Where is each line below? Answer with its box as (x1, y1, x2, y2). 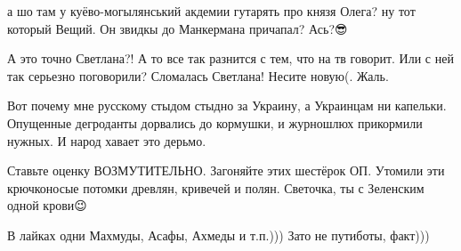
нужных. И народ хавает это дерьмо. (7, 131, 206, 150)
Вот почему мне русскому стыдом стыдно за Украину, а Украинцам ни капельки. (7, 96, 447, 115)
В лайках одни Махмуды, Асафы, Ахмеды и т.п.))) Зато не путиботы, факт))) (7, 225, 430, 244)
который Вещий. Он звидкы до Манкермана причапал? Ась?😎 (7, 19, 348, 37)
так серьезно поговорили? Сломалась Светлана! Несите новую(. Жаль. (7, 66, 389, 85)
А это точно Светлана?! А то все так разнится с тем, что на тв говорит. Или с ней (7, 49, 454, 68)
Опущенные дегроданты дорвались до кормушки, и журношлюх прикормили (7, 113, 423, 132)
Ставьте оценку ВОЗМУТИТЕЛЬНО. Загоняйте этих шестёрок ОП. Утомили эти (7, 161, 445, 180)
